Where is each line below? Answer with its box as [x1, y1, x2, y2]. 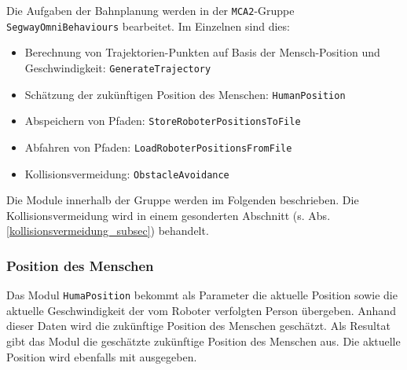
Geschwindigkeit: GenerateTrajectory [24, 59, 211, 75]
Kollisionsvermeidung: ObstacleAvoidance [24, 165, 229, 181]
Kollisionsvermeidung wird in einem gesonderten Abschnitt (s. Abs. [6, 207, 331, 223]
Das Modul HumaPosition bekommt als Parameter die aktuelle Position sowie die [6, 287, 398, 303]
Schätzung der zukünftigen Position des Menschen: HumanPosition [24, 86, 346, 102]
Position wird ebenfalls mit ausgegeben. [6, 348, 197, 365]
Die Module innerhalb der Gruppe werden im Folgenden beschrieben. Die [6, 192, 359, 208]
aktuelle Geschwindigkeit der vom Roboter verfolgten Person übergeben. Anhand [6, 302, 396, 318]
